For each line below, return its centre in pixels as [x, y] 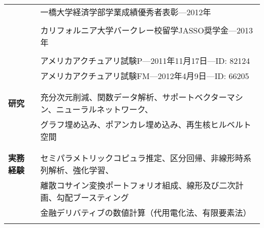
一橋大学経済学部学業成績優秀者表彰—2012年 [126, 12]
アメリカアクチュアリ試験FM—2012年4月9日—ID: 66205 [145, 76]
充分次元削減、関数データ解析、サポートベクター [134, 97]
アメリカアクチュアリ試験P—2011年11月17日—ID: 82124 [145, 61]
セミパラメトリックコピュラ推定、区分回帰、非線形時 [142, 158]
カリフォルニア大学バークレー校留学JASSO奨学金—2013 [146, 30]
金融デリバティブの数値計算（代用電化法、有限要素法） [146, 213]
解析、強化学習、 [81, 170]
